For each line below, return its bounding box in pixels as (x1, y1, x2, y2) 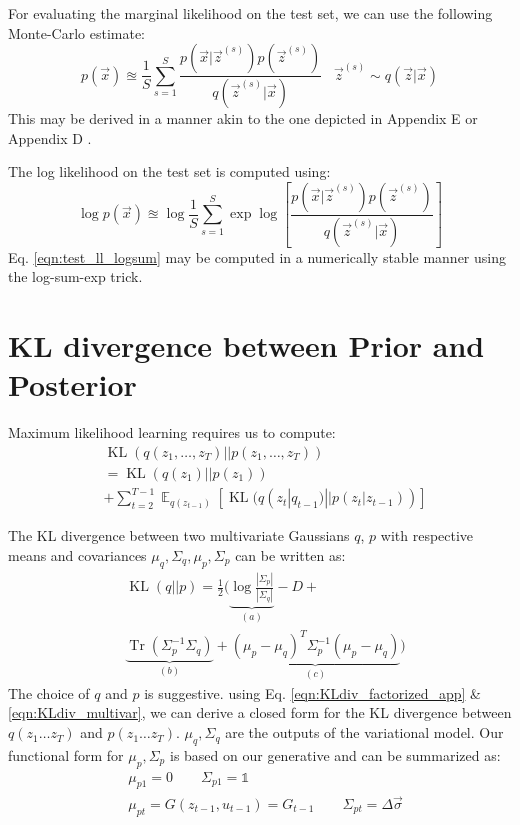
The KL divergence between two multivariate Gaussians (8, 525, 350, 546)
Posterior (8, 364, 137, 405)
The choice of (8, 682, 90, 703)
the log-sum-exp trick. (8, 266, 143, 287)
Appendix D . (8, 127, 92, 148)
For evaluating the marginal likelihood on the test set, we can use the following (8, 3, 493, 23)
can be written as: (235, 545, 346, 565)
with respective (380, 525, 474, 546)
